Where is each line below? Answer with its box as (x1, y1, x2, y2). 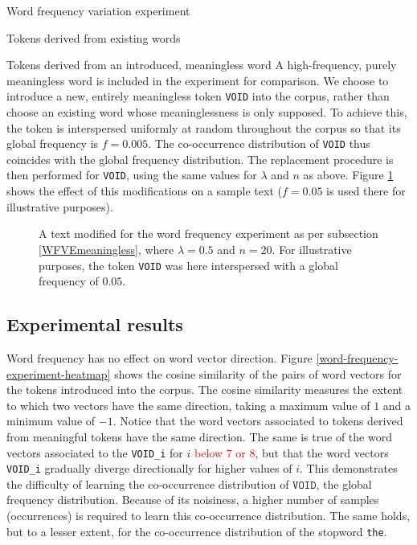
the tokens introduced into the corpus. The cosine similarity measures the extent (6, 381, 403, 398)
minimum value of (6, 412, 96, 429)
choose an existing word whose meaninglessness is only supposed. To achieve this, (6, 104, 407, 121)
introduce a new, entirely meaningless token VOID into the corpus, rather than (6, 88, 390, 104)
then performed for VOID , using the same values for (6, 166, 257, 183)
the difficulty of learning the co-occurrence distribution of (6, 475, 289, 492)
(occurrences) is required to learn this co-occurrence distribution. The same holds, (6, 507, 411, 524)
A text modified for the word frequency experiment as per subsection (39, 225, 378, 242)
